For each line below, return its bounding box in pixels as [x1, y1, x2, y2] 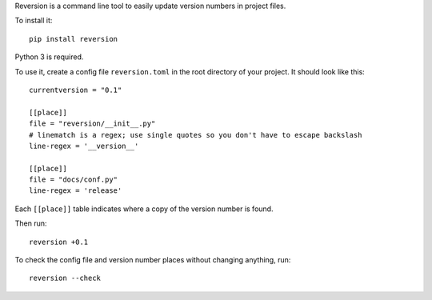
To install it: [14, 16, 53, 26]
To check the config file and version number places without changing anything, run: [14, 255, 291, 265]
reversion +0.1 [29, 237, 89, 246]
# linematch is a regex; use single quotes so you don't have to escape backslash [29, 130, 362, 139]
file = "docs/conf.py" [29, 175, 118, 184]
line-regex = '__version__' [29, 141, 139, 150]
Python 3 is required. [14, 52, 84, 62]
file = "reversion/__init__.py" [29, 119, 156, 128]
